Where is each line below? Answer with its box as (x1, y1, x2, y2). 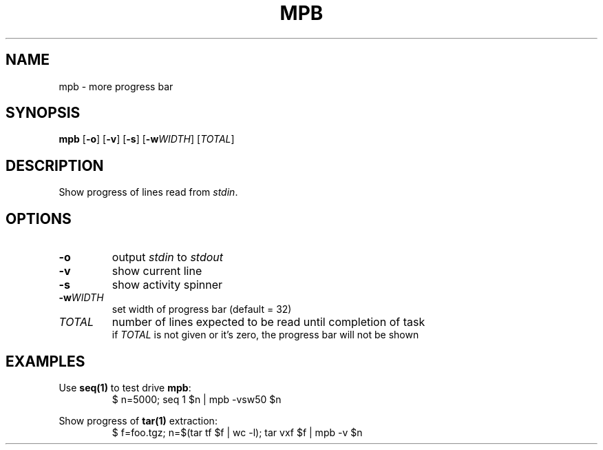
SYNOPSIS (6, 104, 81, 122)
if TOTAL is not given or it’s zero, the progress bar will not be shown (112, 329, 419, 341)
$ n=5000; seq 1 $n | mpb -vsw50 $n (112, 393, 282, 405)
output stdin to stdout (112, 250, 224, 265)
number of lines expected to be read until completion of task (112, 315, 425, 329)
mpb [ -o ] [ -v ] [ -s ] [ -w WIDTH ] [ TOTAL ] (59, 133, 235, 145)
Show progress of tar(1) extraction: (59, 414, 218, 427)
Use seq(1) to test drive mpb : (59, 381, 191, 393)
